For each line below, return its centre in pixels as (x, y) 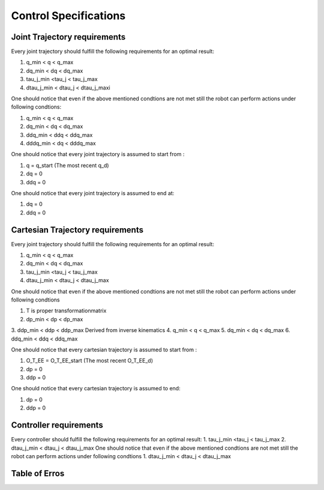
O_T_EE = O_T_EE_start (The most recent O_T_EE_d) (89, 361)
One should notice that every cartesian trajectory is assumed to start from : (104, 349)
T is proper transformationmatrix (66, 311)
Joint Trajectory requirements (68, 37)
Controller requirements (57, 425)
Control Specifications (68, 16)
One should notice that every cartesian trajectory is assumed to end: (96, 389)
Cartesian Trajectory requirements (77, 230)
